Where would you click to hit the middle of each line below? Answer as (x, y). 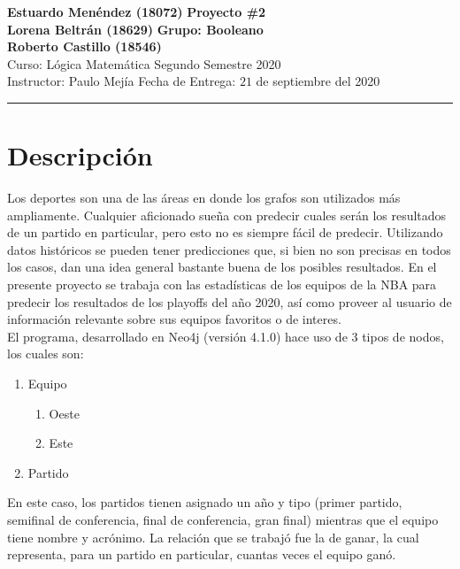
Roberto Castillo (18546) (84, 46)
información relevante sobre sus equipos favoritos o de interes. (174, 319)
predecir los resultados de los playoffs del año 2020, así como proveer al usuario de (230, 301)
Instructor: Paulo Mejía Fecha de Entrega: (122, 81)
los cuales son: (46, 354)
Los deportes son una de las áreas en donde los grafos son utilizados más (204, 198)
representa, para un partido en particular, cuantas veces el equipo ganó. (202, 554)
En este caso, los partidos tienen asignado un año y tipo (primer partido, (205, 502)
